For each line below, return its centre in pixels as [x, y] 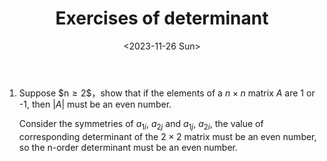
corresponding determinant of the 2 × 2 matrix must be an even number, [167, 136]
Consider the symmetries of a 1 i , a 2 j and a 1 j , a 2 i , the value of [141, 124]
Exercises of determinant [162, 18]
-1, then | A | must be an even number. [95, 104]
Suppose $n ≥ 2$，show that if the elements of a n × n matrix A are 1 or [167, 93]
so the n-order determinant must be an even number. [128, 147]
